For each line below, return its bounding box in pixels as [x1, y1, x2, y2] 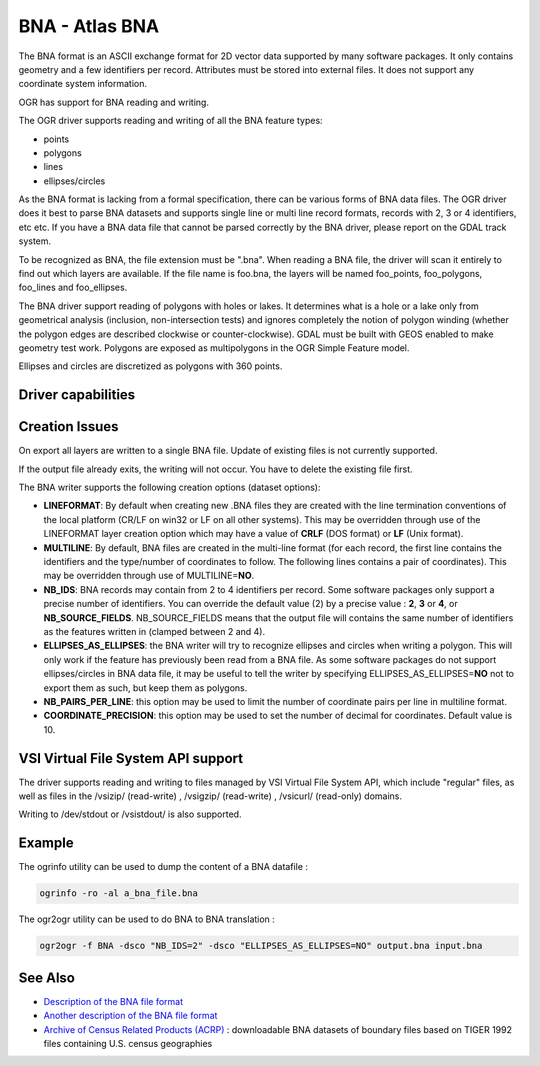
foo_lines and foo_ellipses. [18, 281, 128, 294]
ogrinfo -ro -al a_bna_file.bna [39, 888, 199, 899]
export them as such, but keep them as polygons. [43, 681, 248, 694]
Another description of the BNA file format [43, 1010, 218, 1022]
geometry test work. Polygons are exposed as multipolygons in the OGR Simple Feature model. [18, 341, 410, 354]
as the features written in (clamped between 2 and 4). [43, 625, 265, 637]
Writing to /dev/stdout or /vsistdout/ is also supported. [18, 808, 242, 820]
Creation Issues [18, 418, 119, 435]
